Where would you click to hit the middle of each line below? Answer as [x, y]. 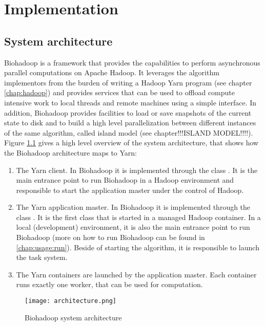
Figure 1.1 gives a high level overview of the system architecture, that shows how [131, 143]
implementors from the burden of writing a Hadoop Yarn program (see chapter [128, 82]
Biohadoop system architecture [73, 317]
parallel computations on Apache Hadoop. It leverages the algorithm [112, 72]
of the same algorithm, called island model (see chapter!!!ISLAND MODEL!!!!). [129, 132]
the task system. [42, 257]
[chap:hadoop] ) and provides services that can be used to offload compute [119, 92]
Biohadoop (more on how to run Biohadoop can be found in [110, 237]
